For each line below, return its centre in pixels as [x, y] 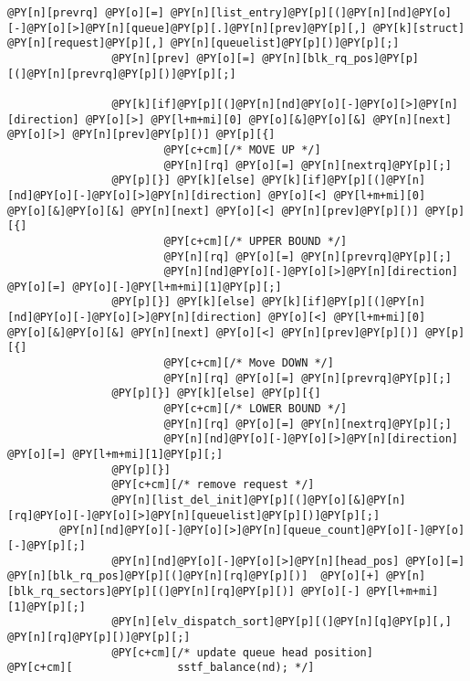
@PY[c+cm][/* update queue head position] [242, 652]
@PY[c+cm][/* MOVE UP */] [242, 149]
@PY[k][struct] [419, 28]
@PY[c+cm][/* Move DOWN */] [249, 363]
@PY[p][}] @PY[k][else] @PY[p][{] [216, 394]
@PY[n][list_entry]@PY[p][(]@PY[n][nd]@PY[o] [311, 13]
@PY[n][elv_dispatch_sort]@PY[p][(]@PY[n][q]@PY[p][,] [282, 622]
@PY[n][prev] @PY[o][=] [184, 58]
